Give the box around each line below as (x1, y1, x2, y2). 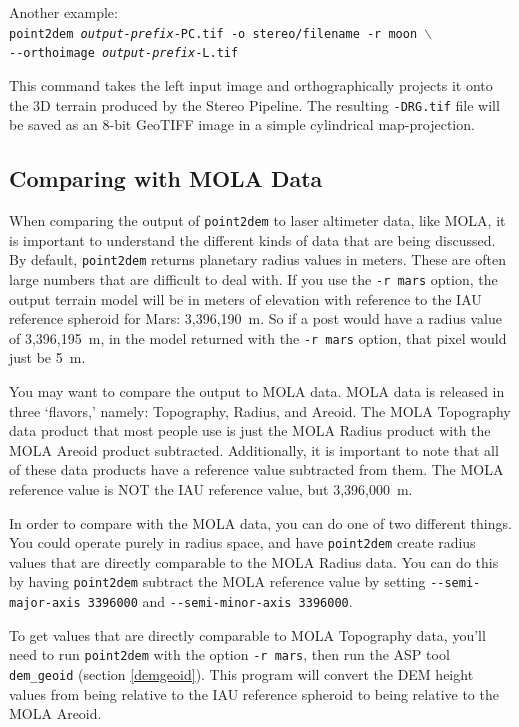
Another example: (9, 2, 118, 22)
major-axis (9, 596, 81, 611)
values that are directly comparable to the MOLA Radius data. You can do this (9, 551, 499, 572)
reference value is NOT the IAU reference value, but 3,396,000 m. (9, 478, 413, 499)
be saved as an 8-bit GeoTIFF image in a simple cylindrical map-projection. (9, 114, 475, 135)
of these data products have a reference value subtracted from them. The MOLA (9, 459, 504, 480)
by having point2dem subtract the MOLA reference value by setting (9, 571, 426, 592)
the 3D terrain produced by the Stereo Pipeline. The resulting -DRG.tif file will (9, 94, 500, 115)
